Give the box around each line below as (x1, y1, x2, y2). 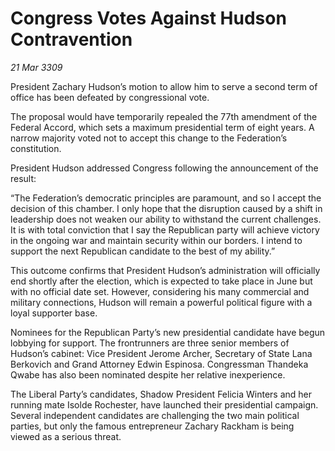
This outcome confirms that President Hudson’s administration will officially (10, 264, 321, 276)
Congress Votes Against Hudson (10, 7, 287, 30)
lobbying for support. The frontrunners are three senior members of (10, 337, 290, 349)
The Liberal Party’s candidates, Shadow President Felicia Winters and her (10, 388, 312, 400)
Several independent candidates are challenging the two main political (10, 409, 300, 421)
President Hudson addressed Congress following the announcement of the (10, 162, 319, 174)
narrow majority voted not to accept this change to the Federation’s (10, 132, 288, 144)
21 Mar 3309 (10, 61, 63, 73)
